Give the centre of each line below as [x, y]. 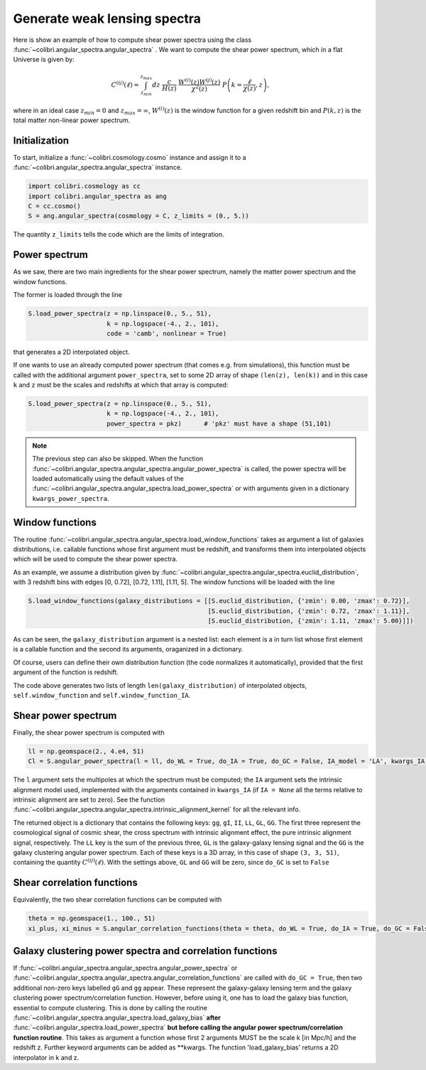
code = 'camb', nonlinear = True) [167, 333]
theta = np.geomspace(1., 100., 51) [92, 919]
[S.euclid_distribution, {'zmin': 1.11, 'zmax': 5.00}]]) [311, 621]
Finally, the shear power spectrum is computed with [89, 733]
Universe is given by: [44, 60]
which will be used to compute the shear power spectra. [95, 559]
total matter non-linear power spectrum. [72, 120]
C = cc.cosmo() [54, 206]
